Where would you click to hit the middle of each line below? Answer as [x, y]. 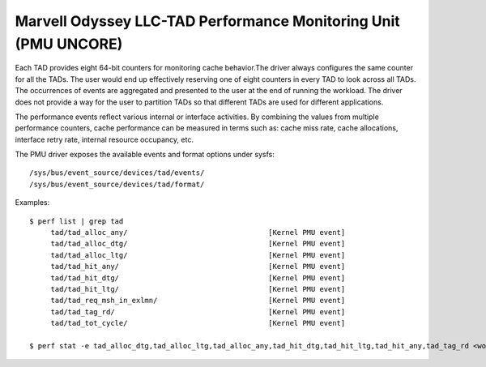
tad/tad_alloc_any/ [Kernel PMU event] [198, 233]
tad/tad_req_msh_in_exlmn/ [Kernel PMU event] [198, 301]
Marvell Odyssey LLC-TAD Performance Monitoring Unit [207, 21]
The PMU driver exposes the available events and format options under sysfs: [145, 155]
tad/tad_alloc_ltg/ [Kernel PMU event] [198, 255]
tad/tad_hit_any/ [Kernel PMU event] [198, 267]
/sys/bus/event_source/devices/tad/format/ [117, 184]
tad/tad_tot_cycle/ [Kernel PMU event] [198, 323]
